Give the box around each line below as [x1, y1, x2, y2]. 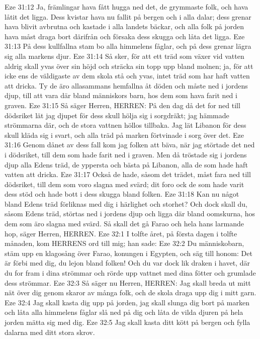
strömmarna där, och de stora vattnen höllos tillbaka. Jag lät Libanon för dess [5, 120, 246, 130]
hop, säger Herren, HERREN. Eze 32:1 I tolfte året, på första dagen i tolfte [5, 228, 237, 238]
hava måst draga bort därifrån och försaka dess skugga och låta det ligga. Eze [5, 31, 245, 41]
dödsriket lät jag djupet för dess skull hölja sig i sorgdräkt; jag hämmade [5, 110, 229, 120]
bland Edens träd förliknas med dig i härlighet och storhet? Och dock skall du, [5, 198, 247, 209]
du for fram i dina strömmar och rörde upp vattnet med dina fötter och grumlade [5, 268, 256, 278]
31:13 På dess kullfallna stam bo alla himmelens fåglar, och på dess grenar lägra [5, 41, 251, 51]
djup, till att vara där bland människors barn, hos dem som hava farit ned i [5, 90, 237, 101]
